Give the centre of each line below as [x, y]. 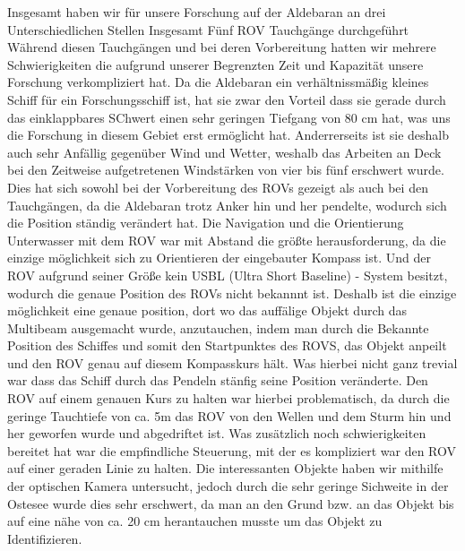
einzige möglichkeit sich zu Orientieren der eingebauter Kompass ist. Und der [219, 258]
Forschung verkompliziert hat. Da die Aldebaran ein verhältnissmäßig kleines [218, 82]
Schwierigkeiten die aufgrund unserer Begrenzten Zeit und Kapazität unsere [215, 64]
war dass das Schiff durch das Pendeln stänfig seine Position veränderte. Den [218, 380]
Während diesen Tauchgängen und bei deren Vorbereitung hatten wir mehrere [222, 47]
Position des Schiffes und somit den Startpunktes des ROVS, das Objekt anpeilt [227, 345]
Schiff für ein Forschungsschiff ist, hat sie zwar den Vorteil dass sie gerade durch [227, 99]
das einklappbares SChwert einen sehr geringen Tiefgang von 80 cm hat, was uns [229, 117]
